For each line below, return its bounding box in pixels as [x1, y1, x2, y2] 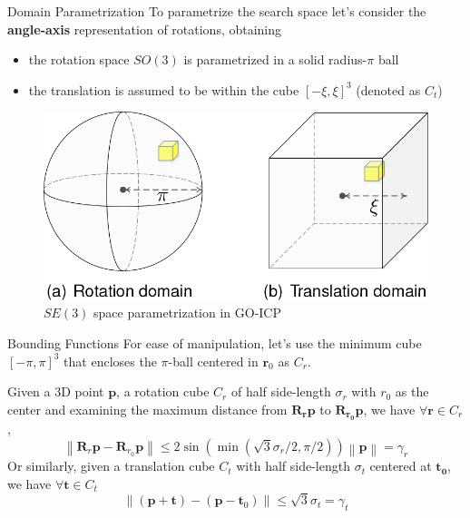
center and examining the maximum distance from [7, 399, 288, 418]
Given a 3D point [7, 382, 104, 401]
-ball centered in [168, 351, 259, 370]
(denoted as [356, 80, 421, 99]
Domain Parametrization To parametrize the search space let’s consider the [7, 2, 426, 20]
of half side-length [230, 382, 331, 401]
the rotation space [28, 50, 130, 69]
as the [395, 382, 429, 401]
